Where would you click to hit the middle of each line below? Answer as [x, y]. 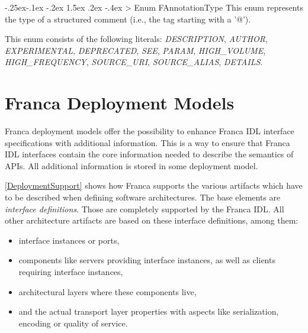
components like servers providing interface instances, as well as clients [147, 260]
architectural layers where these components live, [108, 291]
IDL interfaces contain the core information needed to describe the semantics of [149, 154]
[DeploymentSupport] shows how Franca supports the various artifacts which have [154, 185]
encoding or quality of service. [73, 323]
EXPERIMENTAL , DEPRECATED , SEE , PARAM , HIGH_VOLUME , [135, 50]
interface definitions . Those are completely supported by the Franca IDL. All [145, 208]
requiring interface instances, [71, 272]
